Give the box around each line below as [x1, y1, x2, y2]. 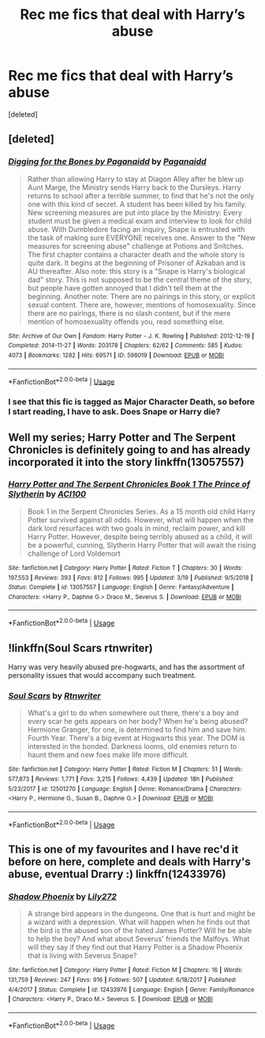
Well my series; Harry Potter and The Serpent [8, 430, 236, 444]
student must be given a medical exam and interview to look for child [27, 215, 252, 226]
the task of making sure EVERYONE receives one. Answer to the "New [27, 233, 256, 242]
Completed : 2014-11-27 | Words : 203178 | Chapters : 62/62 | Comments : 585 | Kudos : [8, 342, 243, 350]
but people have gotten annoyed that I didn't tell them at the [27, 283, 222, 293]
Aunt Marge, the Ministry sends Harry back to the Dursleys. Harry [27, 182, 242, 192]
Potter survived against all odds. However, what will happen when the [27, 515, 254, 524]
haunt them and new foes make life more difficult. [27, 750, 189, 759]
